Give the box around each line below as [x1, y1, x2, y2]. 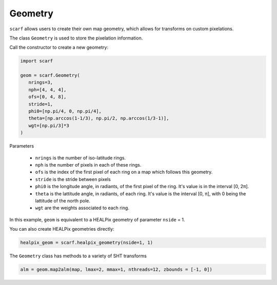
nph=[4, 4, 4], [28, 87, 67, 92]
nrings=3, [28, 79, 53, 86]
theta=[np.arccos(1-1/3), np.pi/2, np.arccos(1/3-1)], [28, 115, 169, 121]
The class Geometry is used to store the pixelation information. [9, 35, 143, 41]
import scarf [20, 58, 53, 64]
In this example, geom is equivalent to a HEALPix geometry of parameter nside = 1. [9, 216, 185, 222]
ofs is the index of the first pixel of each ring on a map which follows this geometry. [35, 169, 213, 175]
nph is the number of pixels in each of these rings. [35, 161, 142, 168]
